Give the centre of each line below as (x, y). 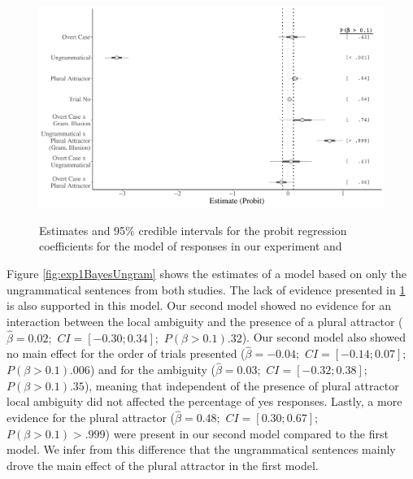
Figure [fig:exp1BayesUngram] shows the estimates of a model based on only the (207, 273)
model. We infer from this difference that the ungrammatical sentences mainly (201, 449)
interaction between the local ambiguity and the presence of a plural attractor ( (205, 321)
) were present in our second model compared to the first (247, 433)
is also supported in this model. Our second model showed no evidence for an (199, 305)
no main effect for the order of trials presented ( (126, 353)
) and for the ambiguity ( (152, 370)
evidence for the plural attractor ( (91, 418)
